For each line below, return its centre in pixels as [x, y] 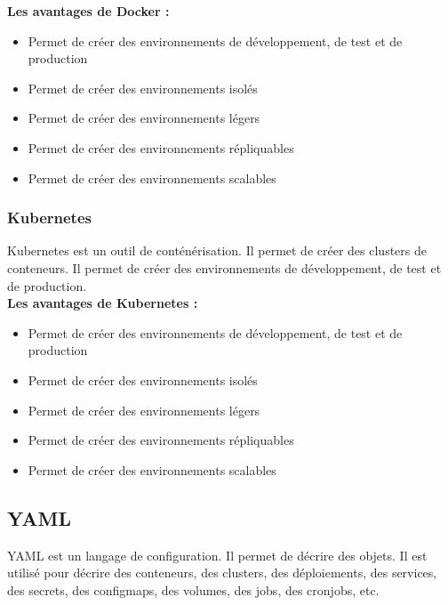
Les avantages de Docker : [88, 11]
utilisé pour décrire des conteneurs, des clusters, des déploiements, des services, [222, 573]
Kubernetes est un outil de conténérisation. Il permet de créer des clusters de [217, 250]
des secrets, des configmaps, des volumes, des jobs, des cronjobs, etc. [193, 589]
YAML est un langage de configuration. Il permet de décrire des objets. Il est [217, 555]
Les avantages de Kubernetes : [103, 303]
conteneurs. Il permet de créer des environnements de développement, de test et [224, 267]
